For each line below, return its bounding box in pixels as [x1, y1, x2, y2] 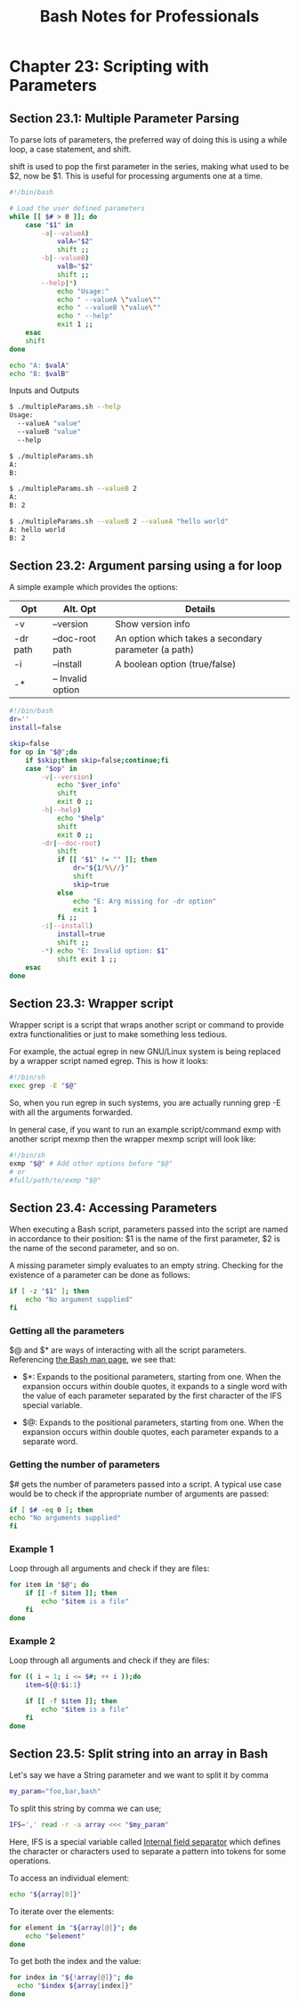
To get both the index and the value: [9, 1956, 142, 1967]
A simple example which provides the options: [9, 582, 178, 593]
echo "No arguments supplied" [9, 1513, 122, 1523]
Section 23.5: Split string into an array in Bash [9, 1746, 269, 1761]
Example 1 [9, 1543, 54, 1556]
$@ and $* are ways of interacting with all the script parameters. [9, 1345, 246, 1355]
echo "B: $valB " [9, 369, 69, 378]
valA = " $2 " [56, 237, 93, 246]
